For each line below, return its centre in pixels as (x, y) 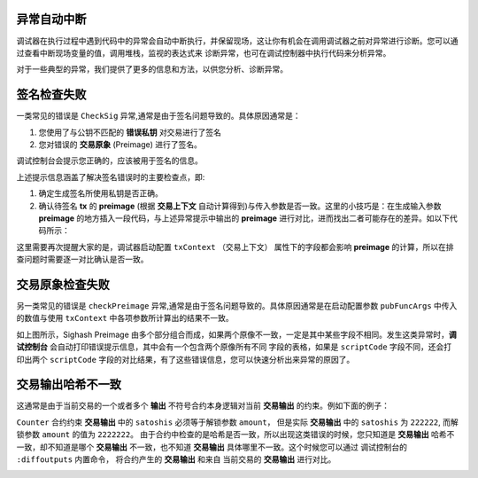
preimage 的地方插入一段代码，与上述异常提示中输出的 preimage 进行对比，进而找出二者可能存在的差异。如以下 (244, 218)
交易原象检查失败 (63, 284)
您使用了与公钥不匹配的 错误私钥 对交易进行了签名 (130, 132)
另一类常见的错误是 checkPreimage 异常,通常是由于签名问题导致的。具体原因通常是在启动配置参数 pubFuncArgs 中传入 (237, 306)
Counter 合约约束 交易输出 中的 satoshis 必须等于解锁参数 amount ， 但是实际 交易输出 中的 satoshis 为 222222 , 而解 (238, 422)
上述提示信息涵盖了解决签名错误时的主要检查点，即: (111, 176)
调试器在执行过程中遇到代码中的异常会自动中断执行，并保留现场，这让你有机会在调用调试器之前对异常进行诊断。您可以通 (237, 41)
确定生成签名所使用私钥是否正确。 (100, 193)
